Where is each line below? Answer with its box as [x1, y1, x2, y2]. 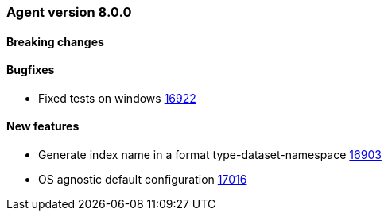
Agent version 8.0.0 [6, 4, 132, 20]
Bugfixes [6, 63, 55, 77]
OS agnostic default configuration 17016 [38, 172, 247, 187]
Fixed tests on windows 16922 [38, 91, 196, 105]
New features [6, 119, 80, 134]
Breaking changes [6, 34, 104, 48]
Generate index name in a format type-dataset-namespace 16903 [38, 148, 382, 162]
